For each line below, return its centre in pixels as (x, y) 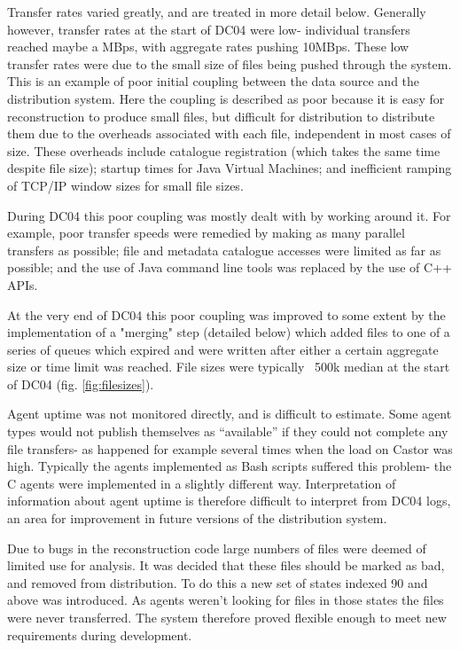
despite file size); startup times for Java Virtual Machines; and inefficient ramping (230, 168)
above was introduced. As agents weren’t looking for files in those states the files (226, 600)
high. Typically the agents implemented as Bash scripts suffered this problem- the (230, 466)
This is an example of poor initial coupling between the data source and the (214, 81)
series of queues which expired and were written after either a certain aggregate (223, 349)
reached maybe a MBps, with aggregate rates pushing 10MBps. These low (208, 47)
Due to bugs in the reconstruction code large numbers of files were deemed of (217, 548)
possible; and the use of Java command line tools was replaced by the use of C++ (230, 267)
